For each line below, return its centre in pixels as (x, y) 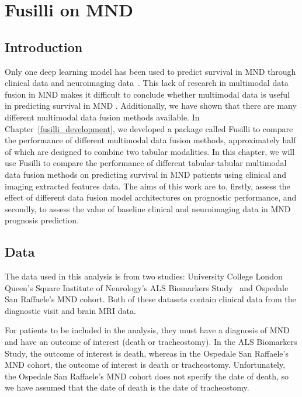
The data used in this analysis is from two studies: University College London (144, 276)
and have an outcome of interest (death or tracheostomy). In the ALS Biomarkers (151, 342)
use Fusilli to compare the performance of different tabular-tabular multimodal (146, 163)
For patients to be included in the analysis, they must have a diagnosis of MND (147, 330)
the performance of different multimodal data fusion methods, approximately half (150, 140)
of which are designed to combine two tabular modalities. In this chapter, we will (150, 151)
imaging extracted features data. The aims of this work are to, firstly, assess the (147, 186)
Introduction (44, 46)
